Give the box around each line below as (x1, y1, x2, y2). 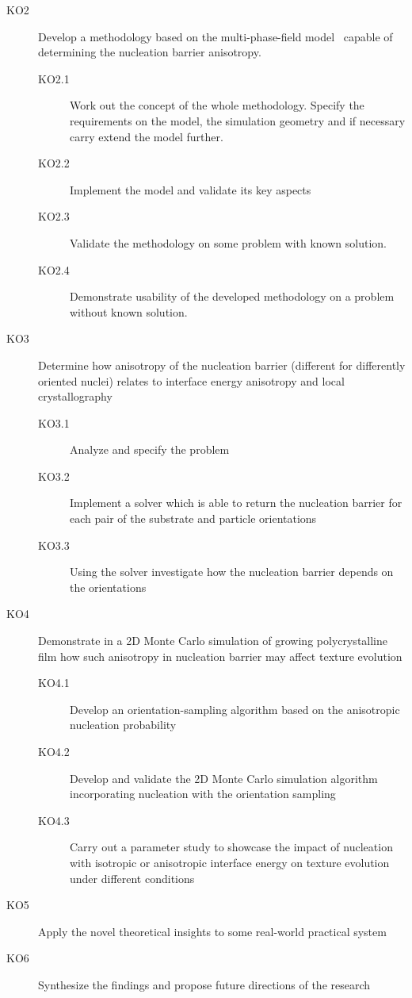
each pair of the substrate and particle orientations (70, 510, 317, 527)
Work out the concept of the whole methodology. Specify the (70, 97, 364, 113)
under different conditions (70, 869, 195, 886)
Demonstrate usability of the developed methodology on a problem (70, 288, 395, 305)
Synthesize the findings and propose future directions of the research (38, 976, 371, 992)
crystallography (38, 388, 113, 405)
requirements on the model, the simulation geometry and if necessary (70, 112, 406, 129)
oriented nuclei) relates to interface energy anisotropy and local (38, 372, 345, 389)
